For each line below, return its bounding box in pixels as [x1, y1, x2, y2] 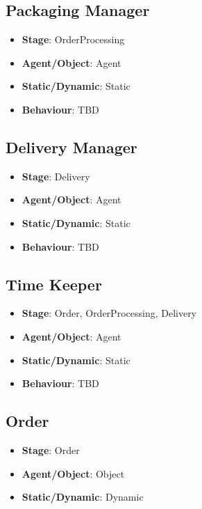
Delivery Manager [6, 136, 137, 157]
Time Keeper [6, 273, 102, 295]
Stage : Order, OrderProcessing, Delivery [22, 306, 197, 320]
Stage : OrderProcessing [22, 32, 125, 47]
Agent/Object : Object [22, 466, 125, 480]
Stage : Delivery [22, 169, 90, 183]
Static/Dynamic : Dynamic [22, 490, 144, 504]
